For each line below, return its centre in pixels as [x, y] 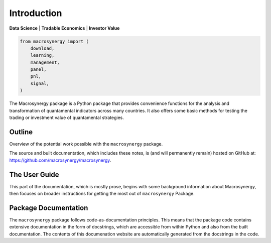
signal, [40, 83]
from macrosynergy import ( [54, 41]
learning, [42, 55]
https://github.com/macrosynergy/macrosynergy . [60, 160]
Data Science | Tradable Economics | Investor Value [64, 28]
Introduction [36, 13]
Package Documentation [49, 208]
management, [45, 62]
